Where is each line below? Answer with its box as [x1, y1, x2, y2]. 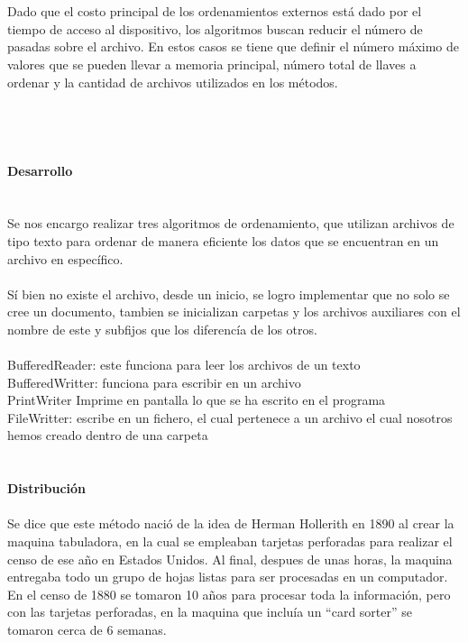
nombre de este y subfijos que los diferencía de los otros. [7, 319, 317, 338]
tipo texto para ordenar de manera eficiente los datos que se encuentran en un [7, 231, 439, 250]
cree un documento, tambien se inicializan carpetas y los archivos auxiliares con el [7, 302, 461, 321]
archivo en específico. [7, 249, 124, 268]
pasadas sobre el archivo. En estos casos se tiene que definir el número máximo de [7, 37, 460, 56]
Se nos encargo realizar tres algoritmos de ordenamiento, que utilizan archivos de [7, 214, 454, 233]
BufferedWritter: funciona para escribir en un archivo [7, 372, 301, 391]
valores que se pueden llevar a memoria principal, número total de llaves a [7, 54, 417, 73]
